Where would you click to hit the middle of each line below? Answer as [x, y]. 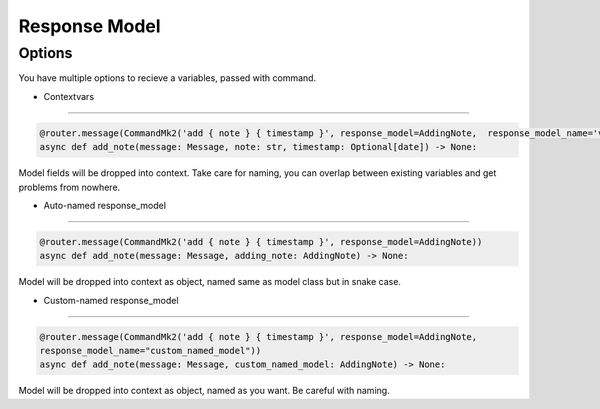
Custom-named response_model [111, 300]
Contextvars [69, 96]
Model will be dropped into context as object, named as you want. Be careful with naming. [204, 391]
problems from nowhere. [69, 187]
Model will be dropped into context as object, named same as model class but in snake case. [210, 282]
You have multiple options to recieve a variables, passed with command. [167, 78]
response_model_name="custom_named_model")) [150, 351]
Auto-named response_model [105, 205]
